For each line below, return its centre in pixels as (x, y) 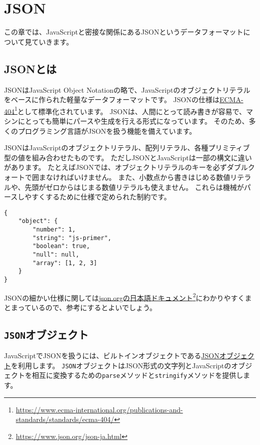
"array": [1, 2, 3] (65, 263)
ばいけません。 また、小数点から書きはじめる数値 (148, 177)
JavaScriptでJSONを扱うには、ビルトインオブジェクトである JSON (112, 356)
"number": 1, (54, 230)
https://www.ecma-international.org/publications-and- (99, 409)
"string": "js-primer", (72, 238)
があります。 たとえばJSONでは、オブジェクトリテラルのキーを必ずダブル (126, 167)
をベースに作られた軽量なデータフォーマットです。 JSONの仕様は (112, 99)
